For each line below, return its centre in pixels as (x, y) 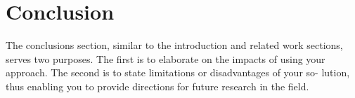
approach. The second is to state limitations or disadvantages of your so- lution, (178, 72)
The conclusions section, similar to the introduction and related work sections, (174, 45)
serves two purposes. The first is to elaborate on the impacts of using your (166, 58)
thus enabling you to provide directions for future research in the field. (157, 86)
